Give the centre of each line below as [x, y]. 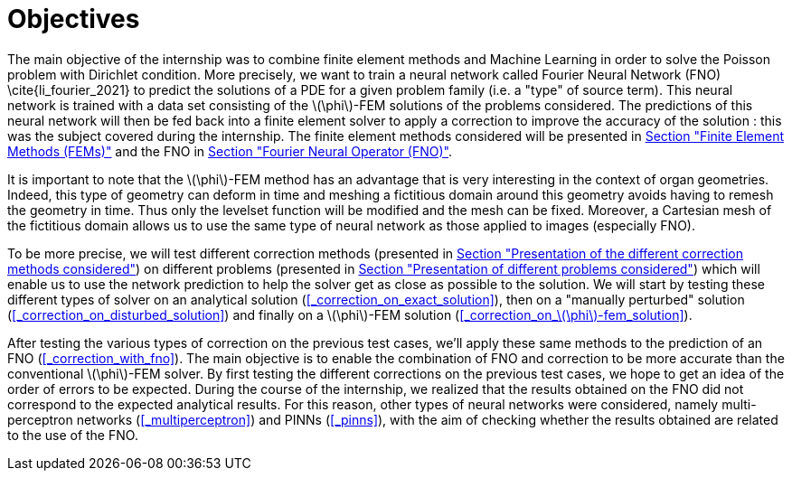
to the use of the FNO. [73, 435]
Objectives [74, 19]
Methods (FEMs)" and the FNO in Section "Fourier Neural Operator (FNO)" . [230, 151]
